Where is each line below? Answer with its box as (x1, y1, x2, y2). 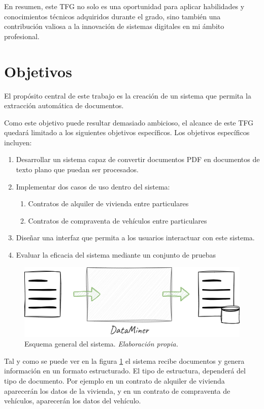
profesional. (4, 30, 40, 41)
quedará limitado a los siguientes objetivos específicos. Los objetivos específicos (4, 127, 250, 138)
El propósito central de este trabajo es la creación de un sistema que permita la (4, 90, 251, 101)
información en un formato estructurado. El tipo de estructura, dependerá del (4, 365, 246, 376)
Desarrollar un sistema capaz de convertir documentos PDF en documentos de (16, 154, 260, 165)
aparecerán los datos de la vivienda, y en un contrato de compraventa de (4, 385, 230, 396)
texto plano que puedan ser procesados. (16, 164, 139, 175)
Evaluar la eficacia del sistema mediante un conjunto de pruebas (16, 249, 216, 260)
